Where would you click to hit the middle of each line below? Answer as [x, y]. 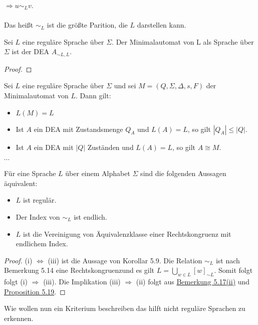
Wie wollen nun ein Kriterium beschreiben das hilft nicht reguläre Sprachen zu [125, 308]
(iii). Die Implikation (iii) [82, 282]
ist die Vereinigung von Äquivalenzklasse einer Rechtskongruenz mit [127, 233]
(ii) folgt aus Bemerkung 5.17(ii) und [193, 282]
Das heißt [19, 25]
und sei [125, 86]
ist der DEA [30, 51]
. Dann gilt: [93, 96]
